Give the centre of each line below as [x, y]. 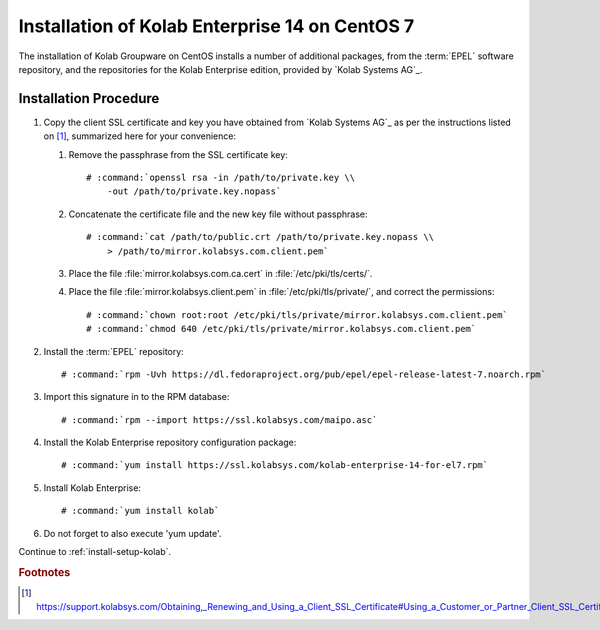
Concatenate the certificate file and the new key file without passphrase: [218, 214]
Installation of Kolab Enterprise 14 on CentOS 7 [216, 26]
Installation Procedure [89, 98]
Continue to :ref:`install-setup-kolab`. [95, 552]
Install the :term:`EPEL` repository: [113, 351]
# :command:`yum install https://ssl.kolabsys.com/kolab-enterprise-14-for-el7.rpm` [275, 465]
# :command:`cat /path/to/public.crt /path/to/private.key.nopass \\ [260, 237]
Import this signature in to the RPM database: [136, 397]
